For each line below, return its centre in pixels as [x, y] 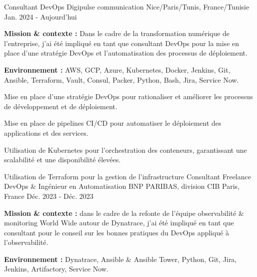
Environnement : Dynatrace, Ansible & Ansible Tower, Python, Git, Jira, [120, 259]
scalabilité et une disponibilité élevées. [62, 160]
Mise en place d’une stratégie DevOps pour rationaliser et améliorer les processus [128, 96]
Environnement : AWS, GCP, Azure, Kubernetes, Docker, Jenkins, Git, [117, 69]
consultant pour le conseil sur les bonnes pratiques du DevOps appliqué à [117, 232]
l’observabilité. [26, 242]
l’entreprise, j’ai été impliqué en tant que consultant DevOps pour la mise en [122, 43]
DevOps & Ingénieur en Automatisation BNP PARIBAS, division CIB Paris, [122, 186]
